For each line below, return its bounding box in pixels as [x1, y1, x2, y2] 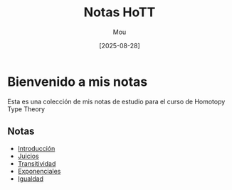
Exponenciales [17, 167, 61, 175]
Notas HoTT [83, 4, 156, 21]
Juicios [17, 152, 39, 160]
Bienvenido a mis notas [7, 74, 148, 89]
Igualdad [17, 174, 44, 183]
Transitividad [17, 159, 56, 167]
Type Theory [7, 104, 45, 113]
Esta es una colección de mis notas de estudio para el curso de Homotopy [7, 97, 226, 106]
